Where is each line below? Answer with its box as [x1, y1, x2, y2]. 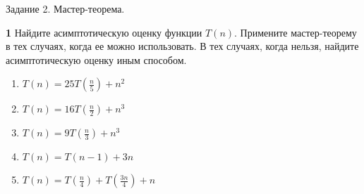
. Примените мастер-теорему [234, 25, 357, 39]
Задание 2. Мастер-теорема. [6, 1, 125, 15]
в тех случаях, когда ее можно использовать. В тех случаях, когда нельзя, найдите [6, 39, 359, 53]
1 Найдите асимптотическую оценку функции [6, 25, 202, 39]
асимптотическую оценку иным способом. [6, 52, 187, 67]
